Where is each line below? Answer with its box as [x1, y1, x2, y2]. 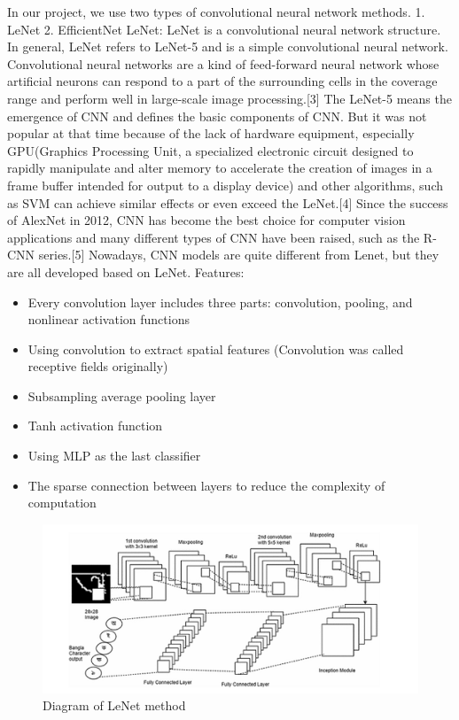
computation [27, 493, 97, 512]
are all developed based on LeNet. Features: [7, 262, 245, 281]
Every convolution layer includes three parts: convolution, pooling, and [27, 292, 413, 311]
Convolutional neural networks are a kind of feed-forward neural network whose [7, 54, 440, 73]
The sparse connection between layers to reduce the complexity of [27, 476, 385, 494]
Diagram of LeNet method [43, 696, 186, 715]
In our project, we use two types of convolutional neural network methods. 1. [7, 3, 425, 20]
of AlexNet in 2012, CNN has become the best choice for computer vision [7, 211, 406, 229]
